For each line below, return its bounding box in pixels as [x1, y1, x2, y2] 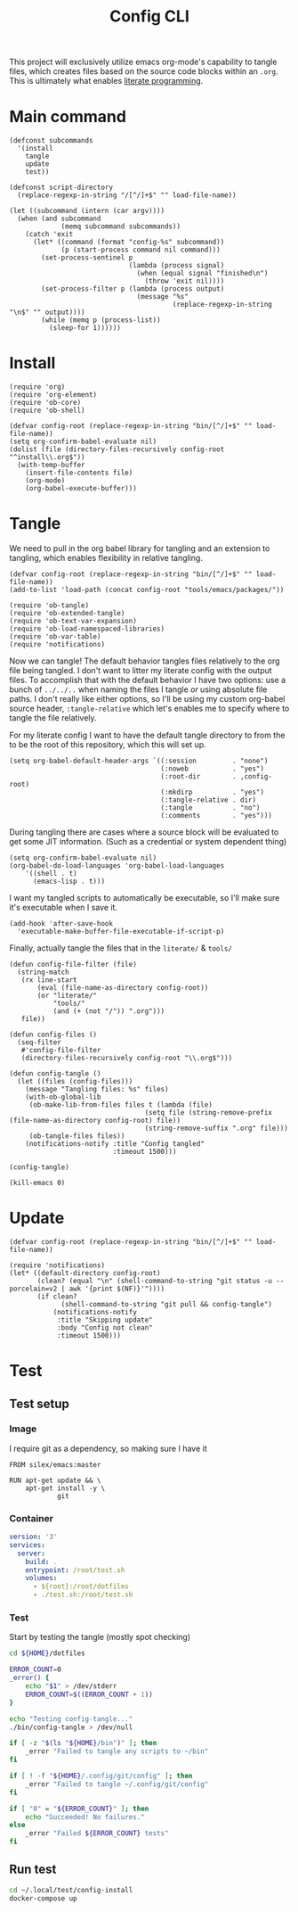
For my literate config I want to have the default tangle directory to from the [9, 729, 286, 740]
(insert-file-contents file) [25, 468, 133, 478]
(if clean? [36, 1291, 77, 1301]
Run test [9, 1862, 57, 1877]
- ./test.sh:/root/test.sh [32, 1590, 133, 1600]
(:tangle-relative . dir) [160, 795, 256, 804]
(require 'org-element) [9, 391, 98, 400]
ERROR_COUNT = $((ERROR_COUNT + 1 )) [25, 1690, 153, 1699]
